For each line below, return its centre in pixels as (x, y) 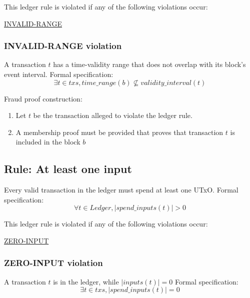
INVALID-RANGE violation (63, 46)
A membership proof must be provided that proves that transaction (119, 132)
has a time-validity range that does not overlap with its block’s (149, 64)
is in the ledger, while (86, 281)
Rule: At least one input (68, 169)
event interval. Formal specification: (59, 74)
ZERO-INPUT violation (53, 263)
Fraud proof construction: (43, 98)
